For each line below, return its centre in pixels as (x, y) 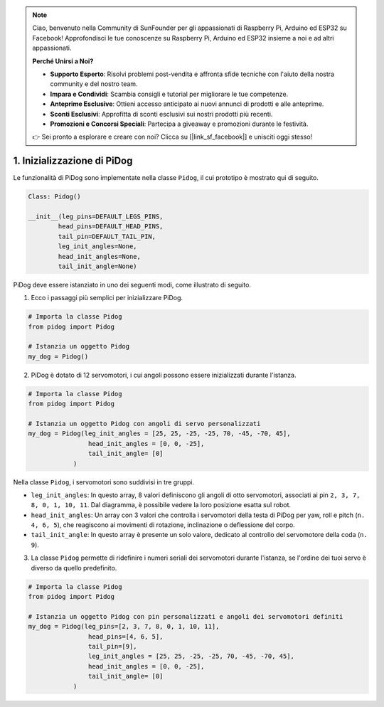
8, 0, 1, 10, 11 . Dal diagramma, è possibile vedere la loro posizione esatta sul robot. (161, 505)
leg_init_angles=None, (98, 246)
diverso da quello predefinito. (74, 568)
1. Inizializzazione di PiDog (73, 161)
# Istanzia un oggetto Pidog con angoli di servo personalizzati (144, 424)
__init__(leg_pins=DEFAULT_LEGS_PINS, (96, 216)
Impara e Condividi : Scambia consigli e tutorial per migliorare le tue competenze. (169, 94)
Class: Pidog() (54, 197)
